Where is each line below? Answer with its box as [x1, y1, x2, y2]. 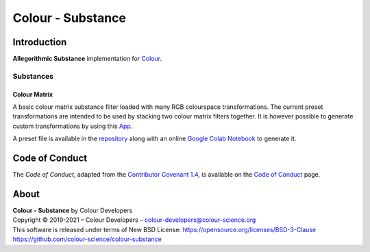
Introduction [12, 36, 67, 48]
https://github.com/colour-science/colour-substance [12, 235, 162, 243]
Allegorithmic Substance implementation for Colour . [12, 55, 162, 63]
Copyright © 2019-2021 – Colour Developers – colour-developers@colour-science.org [12, 216, 256, 224]
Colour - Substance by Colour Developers [12, 206, 133, 214]
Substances [12, 71, 54, 81]
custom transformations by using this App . [12, 122, 133, 130]
